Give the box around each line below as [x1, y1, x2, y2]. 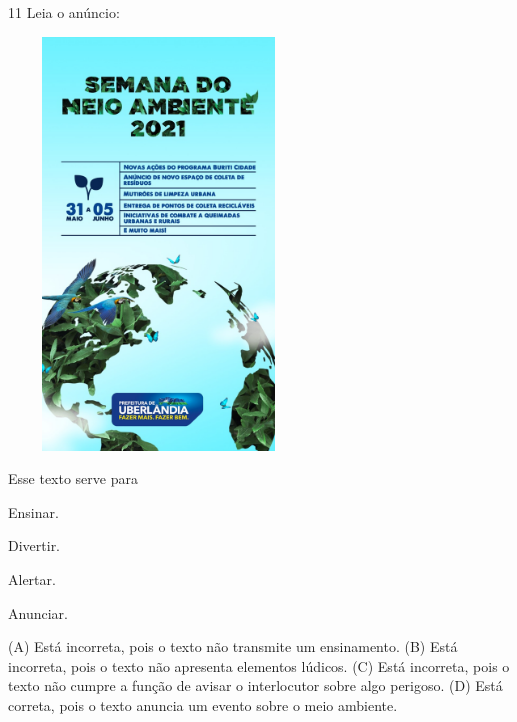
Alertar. [8, 568, 56, 589]
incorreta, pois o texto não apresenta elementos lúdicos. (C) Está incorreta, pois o [8, 655, 510, 676]
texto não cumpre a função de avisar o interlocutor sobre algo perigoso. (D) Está [8, 675, 503, 696]
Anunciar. [8, 602, 68, 623]
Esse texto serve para [8, 468, 138, 489]
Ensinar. [8, 501, 59, 522]
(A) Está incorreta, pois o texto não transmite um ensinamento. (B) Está [8, 636, 458, 657]
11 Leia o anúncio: [8, 2, 120, 22]
